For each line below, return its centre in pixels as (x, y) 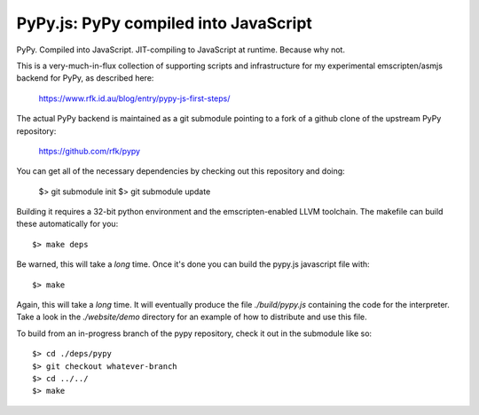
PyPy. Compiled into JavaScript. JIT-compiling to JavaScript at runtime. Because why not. (181, 50)
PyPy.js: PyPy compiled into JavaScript (164, 23)
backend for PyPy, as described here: (85, 78)
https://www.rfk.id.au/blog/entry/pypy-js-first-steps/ (134, 98)
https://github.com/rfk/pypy (90, 151)
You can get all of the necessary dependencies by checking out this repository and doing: (181, 171)
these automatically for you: (67, 224)
